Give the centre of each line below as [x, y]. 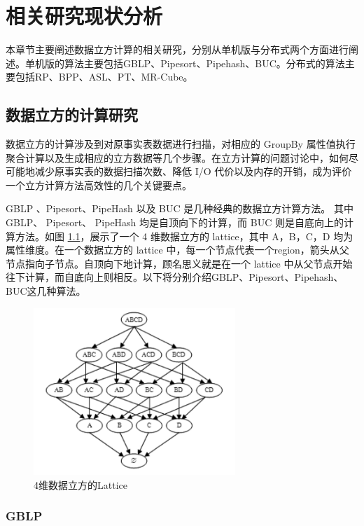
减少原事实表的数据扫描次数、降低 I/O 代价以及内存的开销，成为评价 [193, 171]
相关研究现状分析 [84, 16]
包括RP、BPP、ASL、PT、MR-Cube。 [104, 77]
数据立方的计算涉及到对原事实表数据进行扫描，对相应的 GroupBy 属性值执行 [181, 144]
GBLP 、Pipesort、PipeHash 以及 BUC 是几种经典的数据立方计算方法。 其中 [180, 208]
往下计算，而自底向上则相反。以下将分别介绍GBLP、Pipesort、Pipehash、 [175, 277]
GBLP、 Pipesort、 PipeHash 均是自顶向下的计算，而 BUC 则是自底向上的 [175, 222]
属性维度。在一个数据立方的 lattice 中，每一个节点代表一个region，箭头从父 [177, 250]
